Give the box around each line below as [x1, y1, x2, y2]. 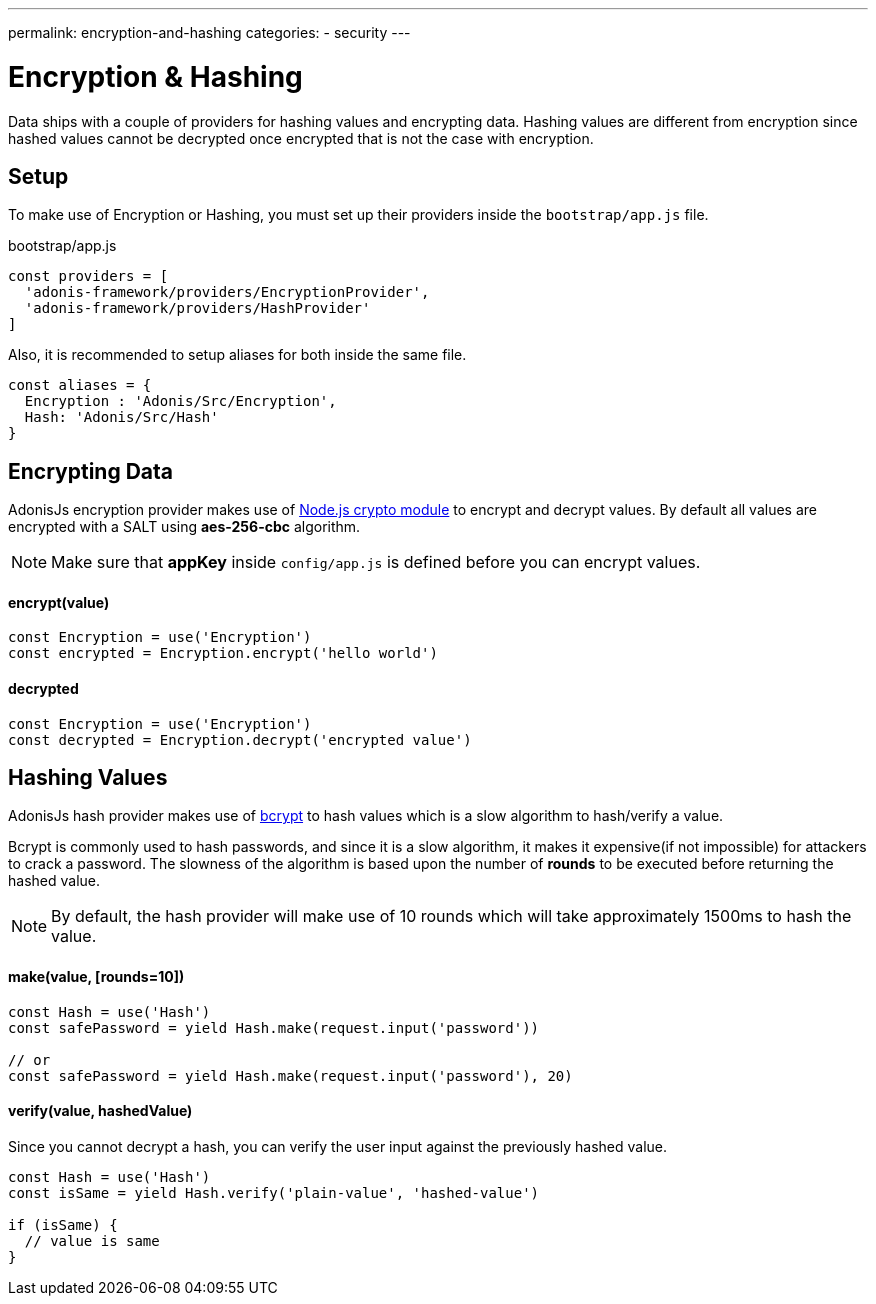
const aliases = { [8, 377, 152, 394]
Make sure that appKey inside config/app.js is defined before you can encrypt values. [51, 552, 701, 573]
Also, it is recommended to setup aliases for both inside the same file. [8, 346, 467, 364]
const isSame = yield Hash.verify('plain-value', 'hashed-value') [8, 1184, 540, 1201]
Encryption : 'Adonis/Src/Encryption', [24, 393, 337, 410]
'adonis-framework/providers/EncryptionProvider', [24, 284, 430, 301]
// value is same [24, 1232, 160, 1249]
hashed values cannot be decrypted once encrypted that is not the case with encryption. [8, 129, 594, 147]
